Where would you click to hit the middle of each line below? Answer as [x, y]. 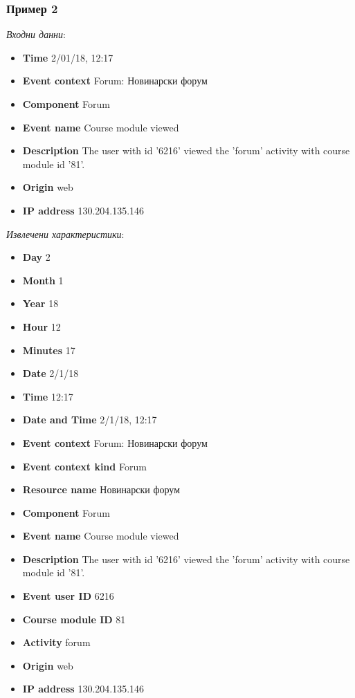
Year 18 [40, 303]
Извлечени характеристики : [65, 233]
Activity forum [56, 642]
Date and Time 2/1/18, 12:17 [90, 420]
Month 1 [43, 280]
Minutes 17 [49, 350]
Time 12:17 [48, 396]
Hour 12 [42, 326]
